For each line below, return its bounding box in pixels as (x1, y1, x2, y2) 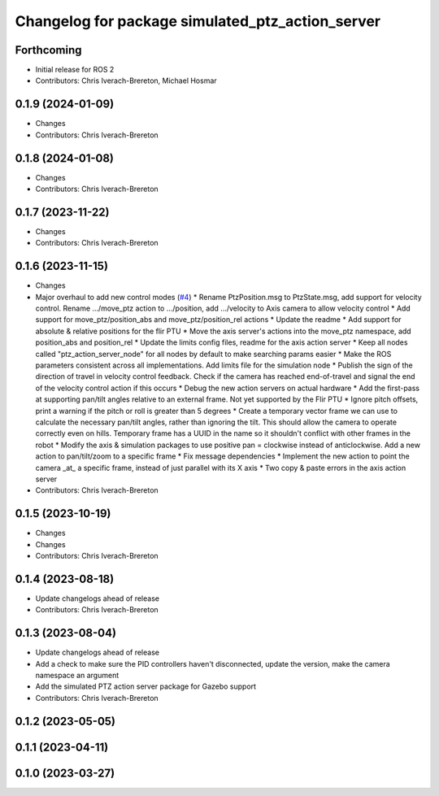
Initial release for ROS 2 (35, 65, 115, 75)
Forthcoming (15, 43, 82, 57)
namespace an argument (35, 670, 120, 680)
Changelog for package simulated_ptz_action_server (15, 12, 381, 30)
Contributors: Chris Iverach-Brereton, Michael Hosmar (35, 76, 217, 85)
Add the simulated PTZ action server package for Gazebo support (35, 681, 256, 691)
